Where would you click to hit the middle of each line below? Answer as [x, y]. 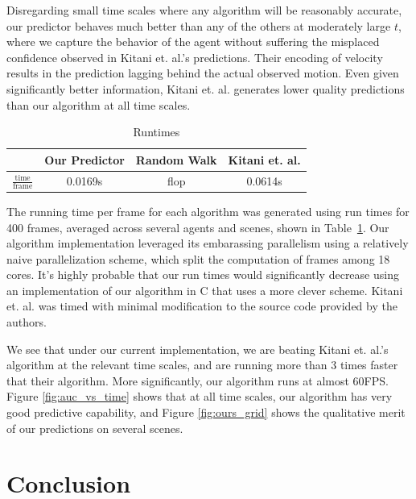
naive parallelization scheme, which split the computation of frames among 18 [198, 258]
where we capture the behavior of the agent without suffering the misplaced [193, 42]
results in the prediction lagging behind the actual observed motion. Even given [203, 73]
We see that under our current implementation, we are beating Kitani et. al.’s [198, 349]
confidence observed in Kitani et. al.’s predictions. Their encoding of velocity [195, 57]
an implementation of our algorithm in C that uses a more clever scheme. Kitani [205, 290]
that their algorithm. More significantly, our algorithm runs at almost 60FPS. [198, 380]
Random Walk [176, 159]
